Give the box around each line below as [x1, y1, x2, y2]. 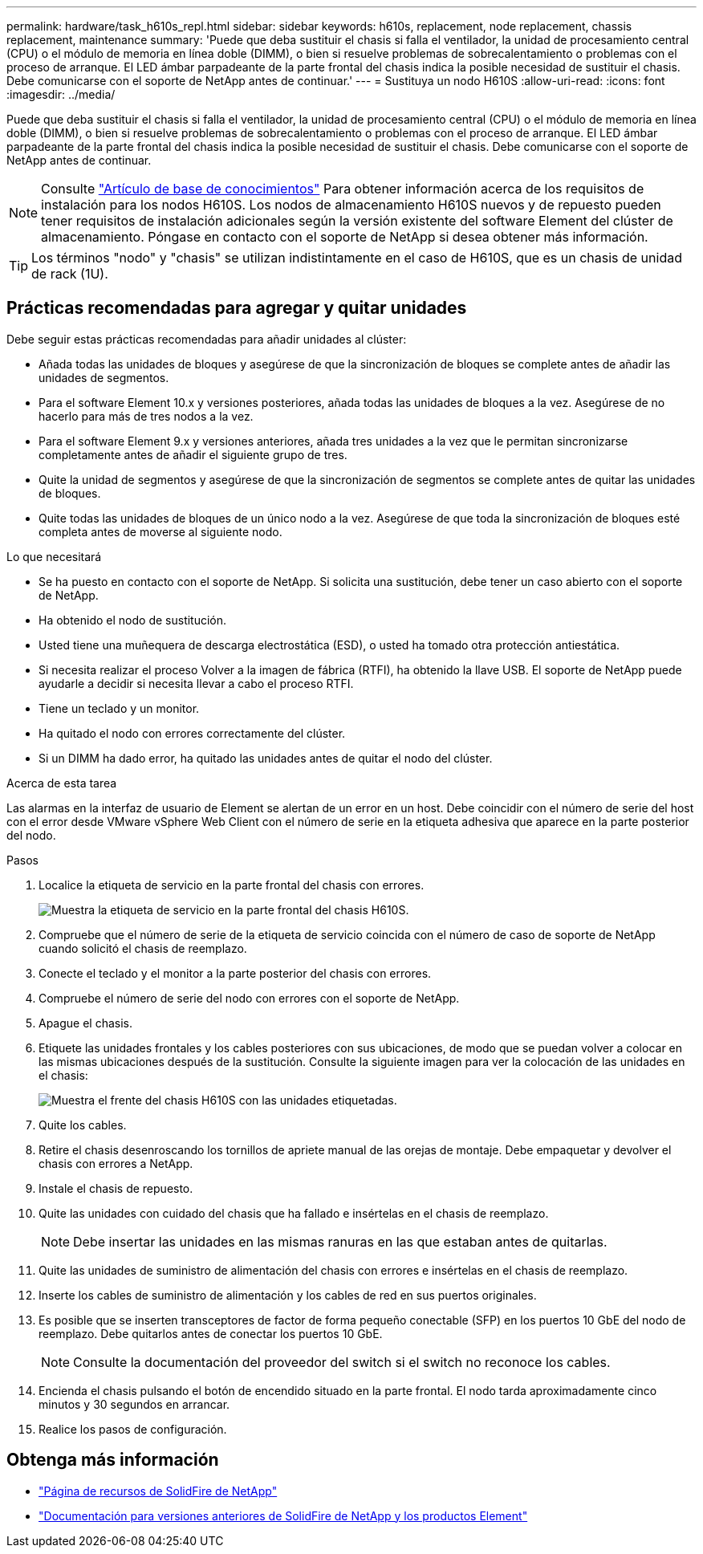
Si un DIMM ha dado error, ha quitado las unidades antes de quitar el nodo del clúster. [39, 751, 493, 765]
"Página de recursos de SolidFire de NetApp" [39, 1483, 278, 1498]
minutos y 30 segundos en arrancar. [39, 1397, 230, 1411]
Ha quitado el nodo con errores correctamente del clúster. [39, 726, 346, 740]
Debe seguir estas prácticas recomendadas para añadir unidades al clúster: [6, 332, 407, 346]
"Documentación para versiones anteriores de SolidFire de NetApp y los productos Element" [39, 1508, 528, 1523]
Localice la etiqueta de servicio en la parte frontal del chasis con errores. [39, 877, 425, 892]
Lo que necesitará [6, 549, 102, 563]
